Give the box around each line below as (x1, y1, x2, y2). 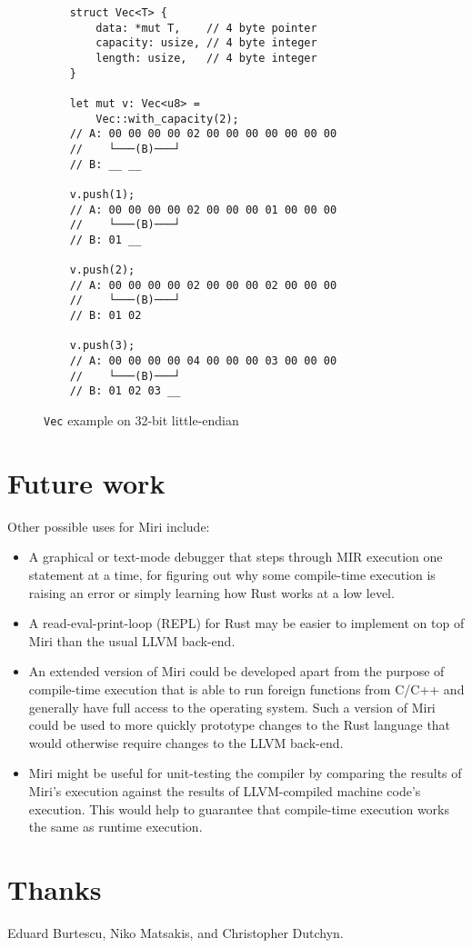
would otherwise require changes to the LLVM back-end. (28, 733, 344, 752)
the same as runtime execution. (28, 817, 203, 836)
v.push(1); (69, 187, 136, 201)
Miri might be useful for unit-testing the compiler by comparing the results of (28, 763, 462, 783)
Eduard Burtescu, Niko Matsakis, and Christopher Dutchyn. (7, 923, 344, 942)
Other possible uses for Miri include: (7, 516, 210, 535)
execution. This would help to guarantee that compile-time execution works (28, 799, 450, 818)
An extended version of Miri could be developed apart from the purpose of (28, 662, 445, 681)
